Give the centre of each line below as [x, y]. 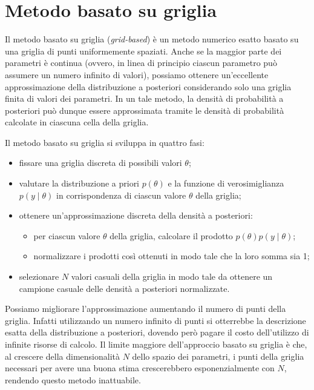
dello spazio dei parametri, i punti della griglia [218, 356]
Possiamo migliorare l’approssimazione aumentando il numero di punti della [146, 309]
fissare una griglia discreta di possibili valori [100, 163]
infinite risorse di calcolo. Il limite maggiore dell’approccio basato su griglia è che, [156, 344]
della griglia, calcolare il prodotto [171, 235]
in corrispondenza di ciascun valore [121, 195]
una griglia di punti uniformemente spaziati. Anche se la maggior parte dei [143, 51]
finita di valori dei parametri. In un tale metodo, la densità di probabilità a [144, 98]
